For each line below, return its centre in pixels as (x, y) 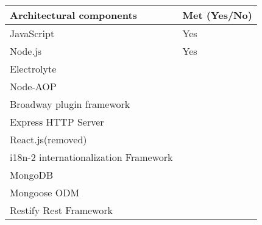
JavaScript (32, 33)
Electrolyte (33, 69)
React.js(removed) (48, 139)
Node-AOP (33, 86)
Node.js (26, 51)
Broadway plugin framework (70, 104)
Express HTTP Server (57, 122)
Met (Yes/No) (217, 15)
